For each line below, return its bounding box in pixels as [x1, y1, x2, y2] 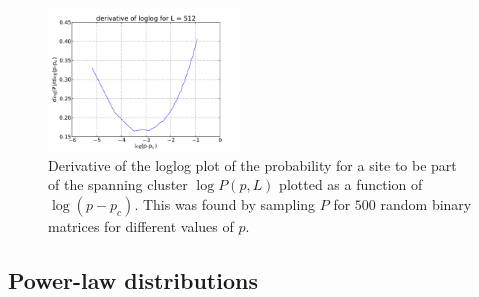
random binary [380, 193, 472, 214]
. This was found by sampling [134, 193, 316, 214]
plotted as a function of [279, 174, 423, 195]
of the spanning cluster [48, 174, 188, 195]
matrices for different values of [48, 215, 234, 236]
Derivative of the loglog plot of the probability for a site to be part [48, 154, 457, 175]
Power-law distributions [8, 264, 258, 295]
